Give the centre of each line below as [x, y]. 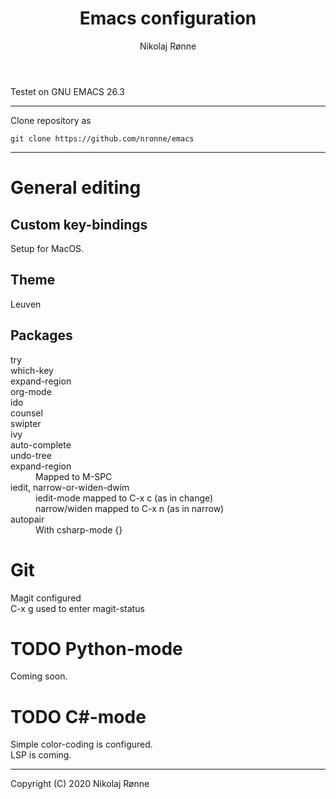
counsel [26, 413]
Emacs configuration [168, 18]
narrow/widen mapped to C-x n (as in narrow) [130, 508]
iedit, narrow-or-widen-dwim [70, 487]
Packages [41, 335]
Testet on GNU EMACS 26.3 [68, 91]
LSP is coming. [41, 755]
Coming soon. [39, 676]
